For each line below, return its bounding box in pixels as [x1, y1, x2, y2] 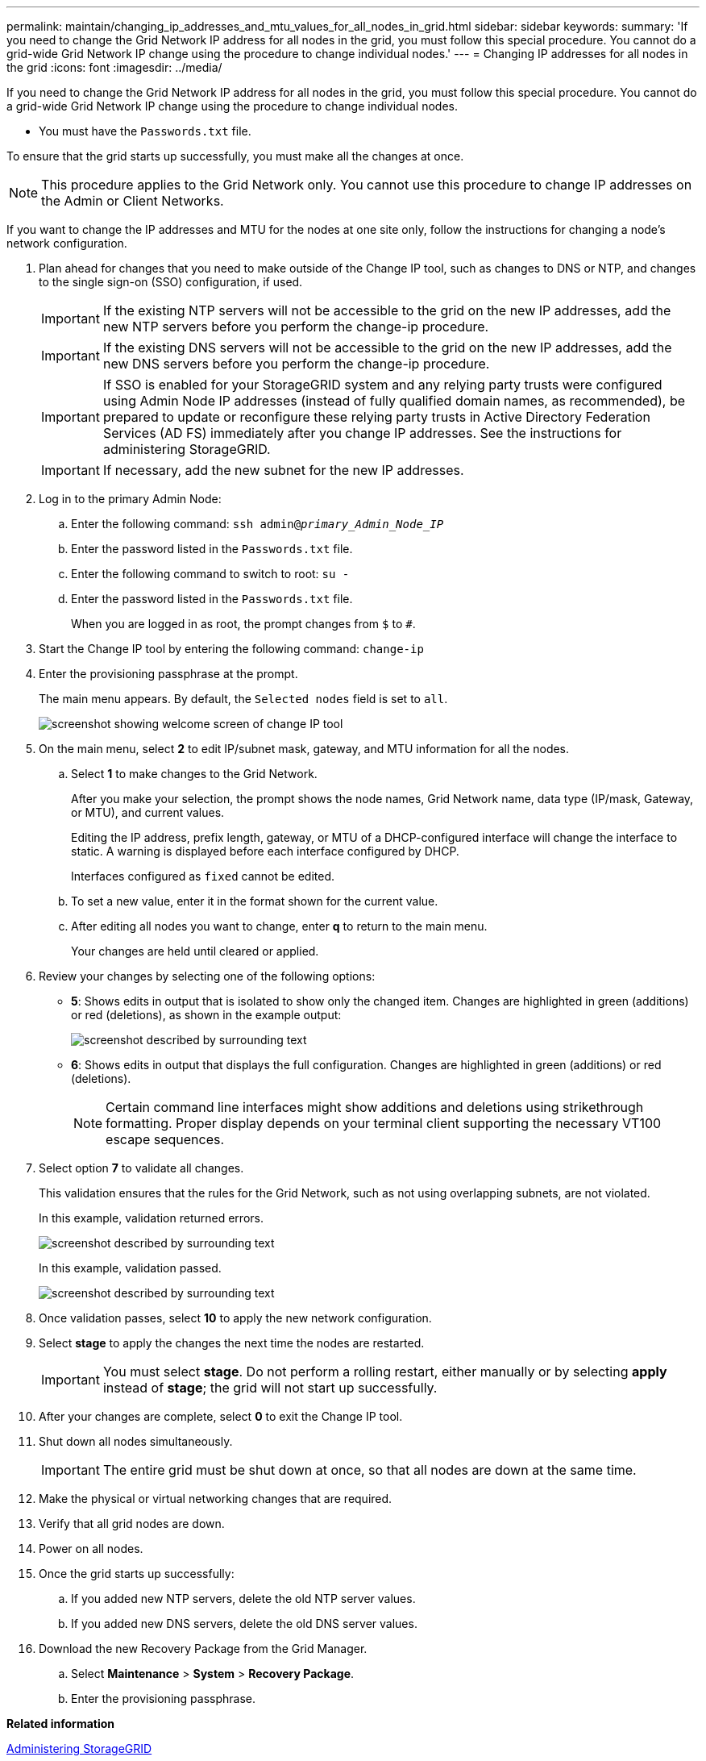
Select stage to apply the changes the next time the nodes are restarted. [39, 1336, 425, 1350]
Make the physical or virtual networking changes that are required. [39, 1492, 392, 1505]
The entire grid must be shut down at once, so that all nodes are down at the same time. [102, 1462, 637, 1478]
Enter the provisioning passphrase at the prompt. [39, 667, 298, 681]
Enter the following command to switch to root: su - [71, 567, 350, 581]
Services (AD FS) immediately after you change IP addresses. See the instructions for [102, 425, 622, 441]
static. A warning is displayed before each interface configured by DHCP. [71, 844, 459, 858]
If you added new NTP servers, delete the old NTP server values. [71, 1592, 416, 1605]
